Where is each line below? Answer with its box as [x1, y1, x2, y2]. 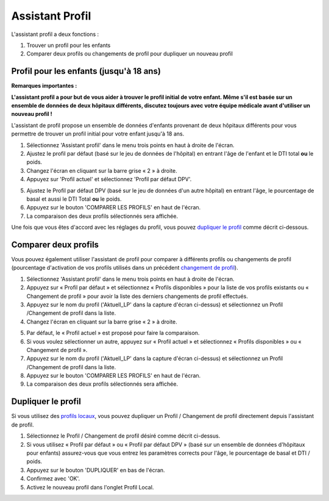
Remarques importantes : [11, 82, 77, 90]
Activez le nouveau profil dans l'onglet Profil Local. [26, 483, 154, 491]
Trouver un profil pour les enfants [26, 41, 111, 49]
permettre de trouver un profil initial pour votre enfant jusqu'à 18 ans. [11, 130, 185, 137]
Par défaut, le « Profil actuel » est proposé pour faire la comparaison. [26, 330, 200, 337]
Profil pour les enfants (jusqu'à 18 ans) [11, 66, 161, 76]
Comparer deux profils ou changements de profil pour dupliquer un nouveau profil [26, 50, 233, 57]
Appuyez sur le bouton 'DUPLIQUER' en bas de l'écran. [26, 466, 165, 474]
